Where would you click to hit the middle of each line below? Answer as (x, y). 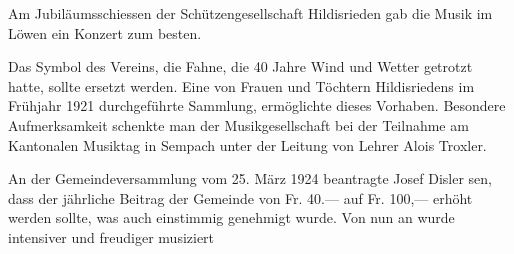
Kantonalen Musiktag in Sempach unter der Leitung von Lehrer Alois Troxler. (247, 144)
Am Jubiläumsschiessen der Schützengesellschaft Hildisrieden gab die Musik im (250, 13)
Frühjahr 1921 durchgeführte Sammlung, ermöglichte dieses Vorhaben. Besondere (257, 105)
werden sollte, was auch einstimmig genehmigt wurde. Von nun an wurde (231, 217)
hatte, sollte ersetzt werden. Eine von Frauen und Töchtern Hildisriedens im (241, 85)
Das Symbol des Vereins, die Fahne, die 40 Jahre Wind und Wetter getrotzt (240, 66)
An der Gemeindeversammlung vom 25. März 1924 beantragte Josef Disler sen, (250, 178)
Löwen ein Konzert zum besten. (105, 32)
